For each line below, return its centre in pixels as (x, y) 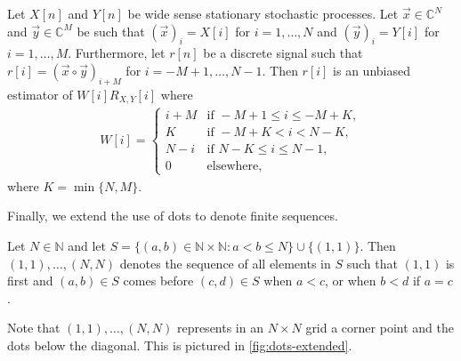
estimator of (40, 94)
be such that (111, 31)
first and (30, 281)
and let (87, 246)
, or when (351, 281)
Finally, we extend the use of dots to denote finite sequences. (173, 216)
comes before (158, 281)
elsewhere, (235, 166)
